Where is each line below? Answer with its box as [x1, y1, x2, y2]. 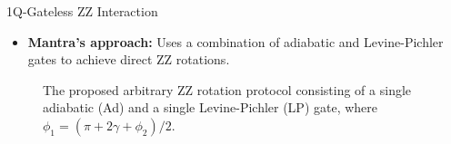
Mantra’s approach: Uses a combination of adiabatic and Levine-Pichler [27, 32, 444, 51]
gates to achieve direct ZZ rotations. [27, 50, 230, 69]
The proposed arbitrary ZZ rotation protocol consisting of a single [43, 80, 412, 99]
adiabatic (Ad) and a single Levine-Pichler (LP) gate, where [43, 98, 378, 117]
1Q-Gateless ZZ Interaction [6, 2, 158, 20]
